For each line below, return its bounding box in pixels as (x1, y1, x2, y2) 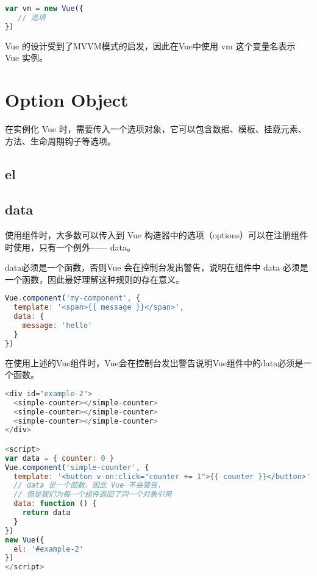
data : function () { (13, 499, 97, 508)
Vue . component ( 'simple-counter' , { (5, 463, 149, 472)
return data (22, 508, 71, 517)
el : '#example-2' (13, 544, 84, 553)
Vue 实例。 (5, 51, 48, 64)
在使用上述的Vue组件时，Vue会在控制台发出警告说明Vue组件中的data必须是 (5, 356, 304, 369)
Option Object (5, 87, 129, 112)
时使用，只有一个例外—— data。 (5, 240, 135, 253)
